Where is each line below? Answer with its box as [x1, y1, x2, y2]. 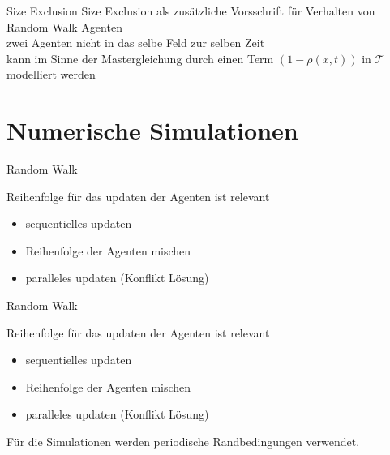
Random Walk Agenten [6, 18, 122, 35]
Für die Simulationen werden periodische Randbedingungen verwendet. [6, 433, 360, 450]
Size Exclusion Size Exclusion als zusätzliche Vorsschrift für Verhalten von [6, 2, 375, 19]
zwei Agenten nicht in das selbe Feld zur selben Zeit [6, 34, 265, 51]
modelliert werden [6, 66, 96, 83]
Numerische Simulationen [6, 114, 298, 147]
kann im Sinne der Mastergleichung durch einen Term [6, 49, 274, 67]
